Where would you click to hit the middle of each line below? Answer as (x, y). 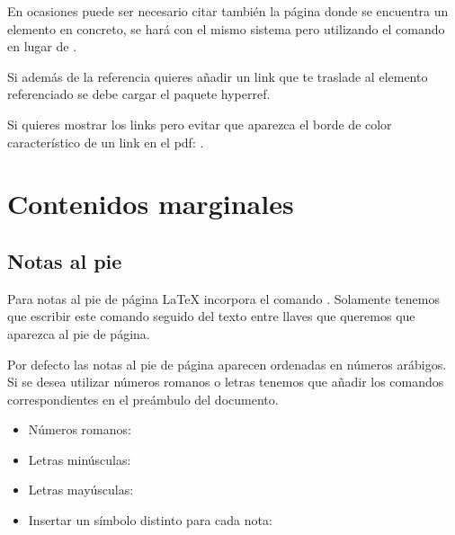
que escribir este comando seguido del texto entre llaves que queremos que (211, 316)
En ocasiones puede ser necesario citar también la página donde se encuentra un (228, 11)
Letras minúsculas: (80, 459)
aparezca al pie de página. (79, 333)
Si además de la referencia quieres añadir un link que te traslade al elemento (218, 76)
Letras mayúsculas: (81, 490)
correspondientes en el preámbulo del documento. (143, 399)
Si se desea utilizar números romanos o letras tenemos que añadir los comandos (226, 382)
